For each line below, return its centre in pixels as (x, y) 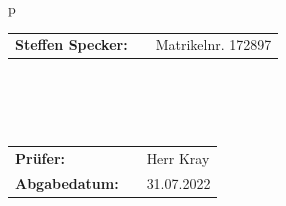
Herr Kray (178, 157)
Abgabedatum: (67, 182)
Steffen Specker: (71, 44)
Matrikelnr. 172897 (213, 44)
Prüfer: (40, 157)
